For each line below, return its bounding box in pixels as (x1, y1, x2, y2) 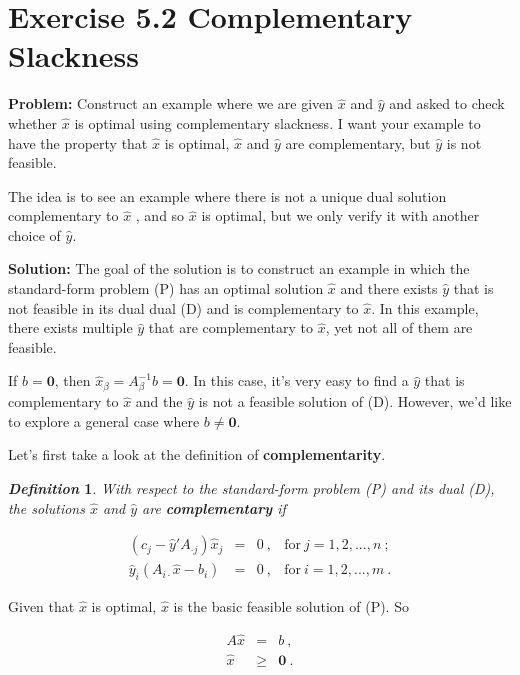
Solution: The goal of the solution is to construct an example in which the (8, 258, 470, 279)
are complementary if (142, 497, 286, 518)
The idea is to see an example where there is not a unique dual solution (8, 185, 447, 206)
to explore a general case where (8, 410, 200, 431)
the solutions (8, 497, 85, 518)
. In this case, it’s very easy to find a (184, 370, 409, 391)
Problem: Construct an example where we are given (8, 93, 334, 114)
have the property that (8, 132, 148, 153)
